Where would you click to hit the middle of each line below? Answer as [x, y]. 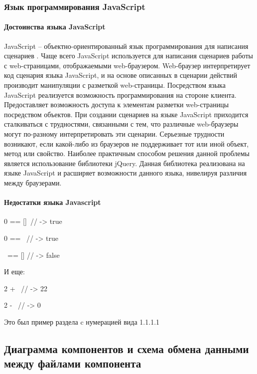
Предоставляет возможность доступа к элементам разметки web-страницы [117, 104]
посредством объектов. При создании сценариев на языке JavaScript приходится [126, 114]
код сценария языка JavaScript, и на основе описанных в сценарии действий [121, 75]
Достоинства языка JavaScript [55, 27]
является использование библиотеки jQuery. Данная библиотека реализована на [125, 163]
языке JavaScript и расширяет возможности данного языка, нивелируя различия [126, 173]
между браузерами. [33, 182]
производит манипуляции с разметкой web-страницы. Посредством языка [115, 85]
